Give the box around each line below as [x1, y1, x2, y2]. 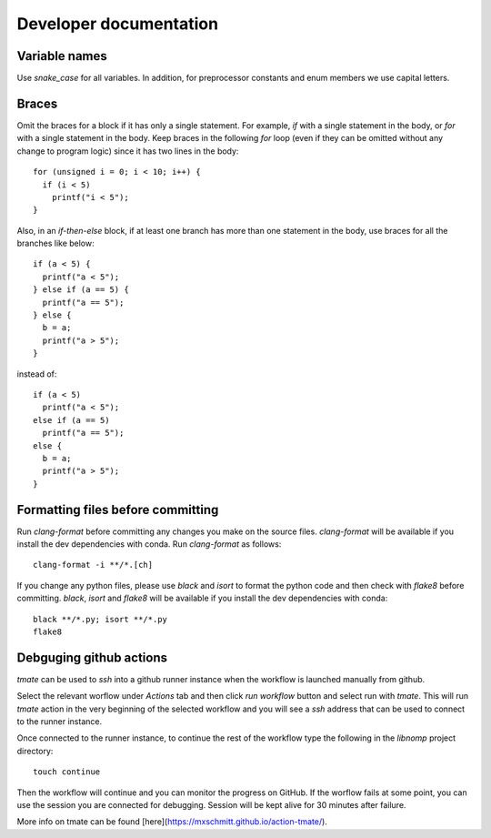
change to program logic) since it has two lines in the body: [16, 146, 239, 156]
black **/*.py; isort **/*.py [33, 614, 168, 624]
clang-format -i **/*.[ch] [33, 560, 154, 570]
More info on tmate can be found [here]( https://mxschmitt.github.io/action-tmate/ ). [16, 816, 327, 827]
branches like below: [16, 237, 95, 249]
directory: [16, 745, 54, 756]
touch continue [33, 767, 101, 777]
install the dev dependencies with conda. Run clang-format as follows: [16, 539, 282, 550]
